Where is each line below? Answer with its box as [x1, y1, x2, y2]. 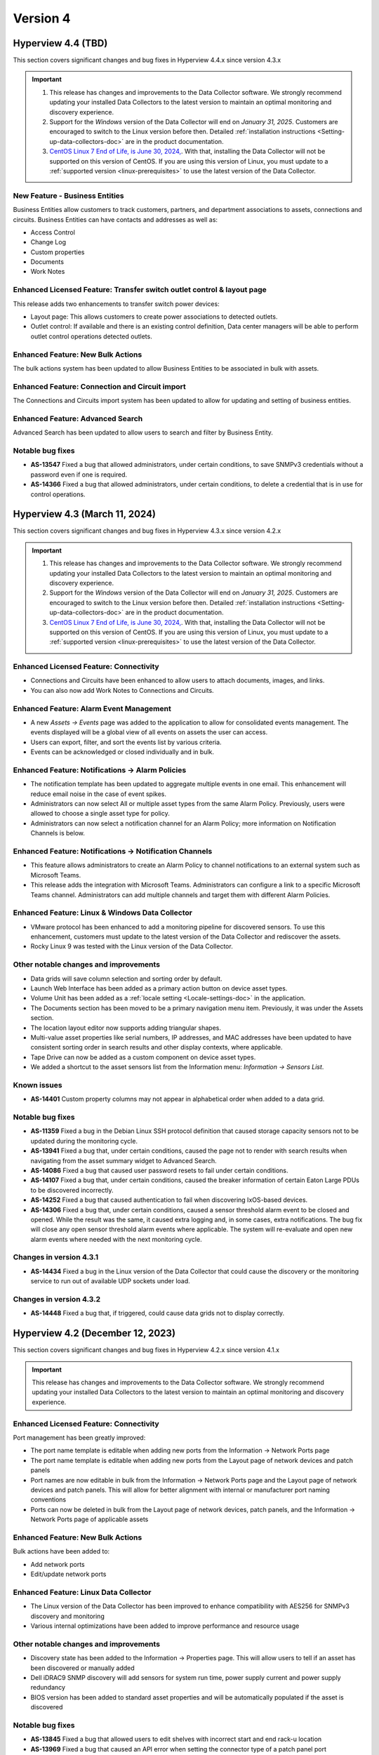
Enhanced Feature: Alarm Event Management [13, 703, 171, 713]
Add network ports [30, 1560, 85, 1568]
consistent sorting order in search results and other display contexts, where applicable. [30, 1043, 283, 1052]
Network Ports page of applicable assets [30, 1515, 149, 1523]
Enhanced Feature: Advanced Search [13, 413, 143, 423]
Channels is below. [30, 829, 86, 837]
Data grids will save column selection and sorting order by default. [30, 974, 222, 983]
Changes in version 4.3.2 [13, 1294, 101, 1304]
